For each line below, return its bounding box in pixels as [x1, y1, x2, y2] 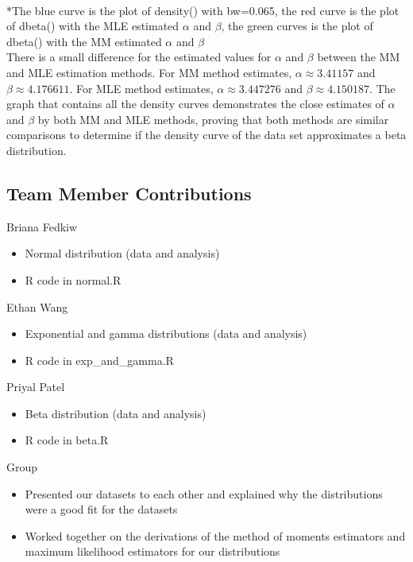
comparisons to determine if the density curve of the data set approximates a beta [6, 126, 407, 143]
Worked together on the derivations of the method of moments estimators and [25, 527, 406, 544]
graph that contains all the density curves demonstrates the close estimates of [6, 95, 384, 112]
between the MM [317, 48, 400, 65]
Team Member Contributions [6, 180, 252, 205]
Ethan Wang [6, 298, 68, 315]
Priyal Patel [6, 378, 65, 395]
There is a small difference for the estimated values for [6, 48, 272, 65]
